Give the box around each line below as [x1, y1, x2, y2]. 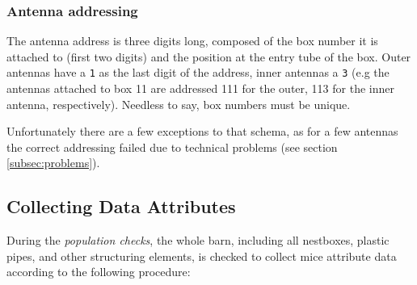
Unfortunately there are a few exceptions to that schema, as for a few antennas [6, 123, 398, 140]
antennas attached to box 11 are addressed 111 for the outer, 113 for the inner [6, 80, 394, 97]
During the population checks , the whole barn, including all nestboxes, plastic [6, 232, 390, 249]
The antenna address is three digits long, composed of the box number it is [6, 32, 378, 49]
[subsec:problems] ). [6, 154, 100, 171]
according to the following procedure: [6, 263, 191, 280]
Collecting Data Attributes [6, 194, 236, 219]
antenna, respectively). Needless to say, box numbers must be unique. [6, 95, 351, 112]
